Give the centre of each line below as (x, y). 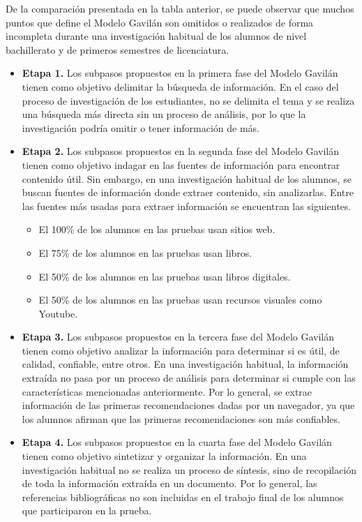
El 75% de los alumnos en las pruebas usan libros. (145, 252)
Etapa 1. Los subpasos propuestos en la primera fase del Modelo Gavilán (180, 73)
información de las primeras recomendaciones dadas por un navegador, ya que (188, 405)
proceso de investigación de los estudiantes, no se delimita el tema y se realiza (188, 100)
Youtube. (58, 313)
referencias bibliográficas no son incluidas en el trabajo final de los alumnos (183, 497)
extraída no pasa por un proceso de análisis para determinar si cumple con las (189, 378)
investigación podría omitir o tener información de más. (141, 127)
